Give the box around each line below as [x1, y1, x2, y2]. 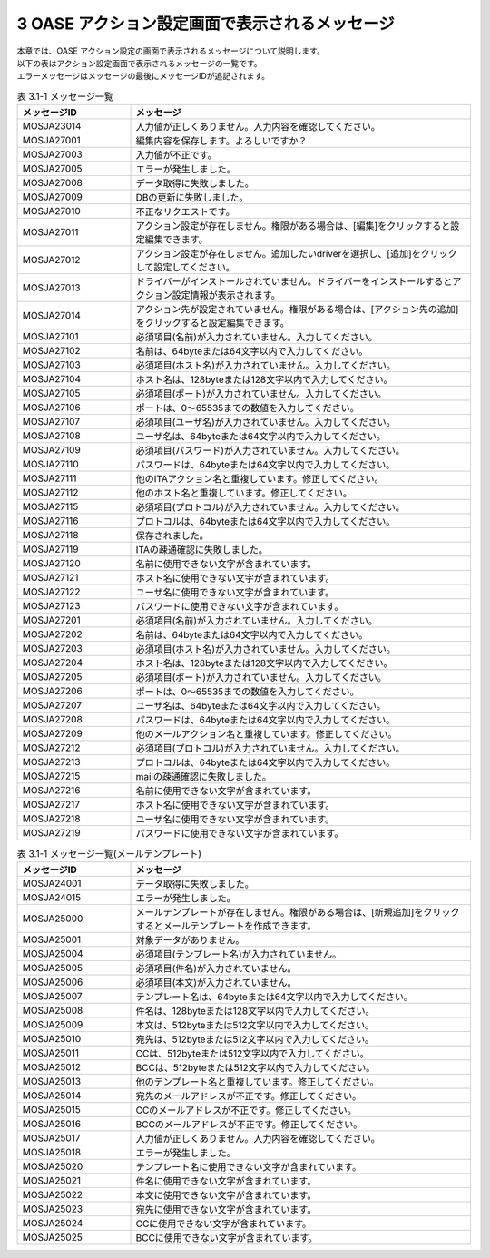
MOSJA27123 [22, 600, 81, 613]
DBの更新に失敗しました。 [135, 192, 249, 204]
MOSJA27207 [22, 699, 82, 712]
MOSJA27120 [22, 557, 81, 570]
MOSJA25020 [22, 1160, 83, 1173]
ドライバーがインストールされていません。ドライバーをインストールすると [135, 275, 453, 288]
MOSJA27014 [22, 310, 82, 322]
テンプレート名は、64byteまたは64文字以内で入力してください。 [135, 990, 413, 1003]
